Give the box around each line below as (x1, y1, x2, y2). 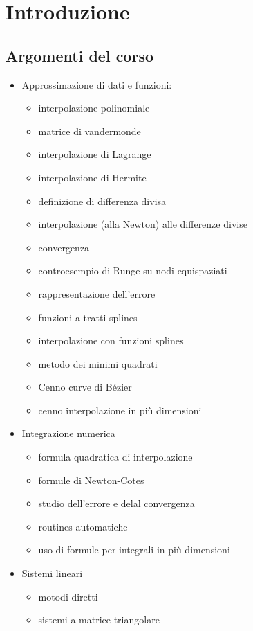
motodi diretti (38, 589, 98, 603)
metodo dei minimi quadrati (38, 356, 158, 371)
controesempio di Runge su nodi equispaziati (38, 263, 227, 278)
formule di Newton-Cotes (38, 472, 144, 487)
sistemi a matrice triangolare (38, 612, 160, 627)
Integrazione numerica (21, 426, 115, 441)
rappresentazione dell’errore (38, 286, 156, 301)
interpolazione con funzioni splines (38, 333, 184, 348)
